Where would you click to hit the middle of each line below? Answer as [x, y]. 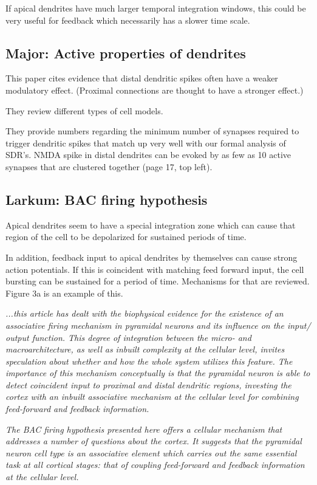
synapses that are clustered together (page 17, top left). [109, 166]
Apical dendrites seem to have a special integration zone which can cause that [151, 225]
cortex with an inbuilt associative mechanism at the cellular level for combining [152, 397]
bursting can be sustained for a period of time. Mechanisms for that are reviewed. [158, 281]
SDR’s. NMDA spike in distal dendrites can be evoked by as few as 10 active [148, 155]
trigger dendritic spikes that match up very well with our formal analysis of [146, 143]
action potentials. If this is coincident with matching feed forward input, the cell [155, 269]
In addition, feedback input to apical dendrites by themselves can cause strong [152, 257]
